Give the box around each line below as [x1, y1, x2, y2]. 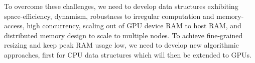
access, [4, 20, 25, 31]
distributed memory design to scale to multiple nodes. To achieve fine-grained [4, 30, 243, 40]
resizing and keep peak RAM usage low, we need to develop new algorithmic [4, 40, 239, 50]
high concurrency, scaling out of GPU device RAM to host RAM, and [27, 20, 241, 31]
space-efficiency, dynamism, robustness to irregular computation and [4, 10, 214, 21]
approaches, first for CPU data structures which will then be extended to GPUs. [4, 49, 252, 60]
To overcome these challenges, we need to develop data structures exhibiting [4, 1, 238, 11]
